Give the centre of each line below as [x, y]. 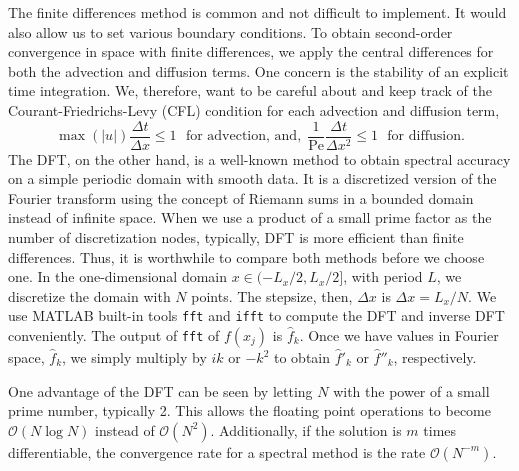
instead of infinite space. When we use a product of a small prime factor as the [250, 217]
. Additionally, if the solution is [306, 429]
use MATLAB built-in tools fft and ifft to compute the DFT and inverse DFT [256, 315]
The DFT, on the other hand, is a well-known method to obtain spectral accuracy [259, 158]
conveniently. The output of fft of [114, 335]
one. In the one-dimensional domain [118, 276]
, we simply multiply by [134, 357]
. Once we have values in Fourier [399, 335]
